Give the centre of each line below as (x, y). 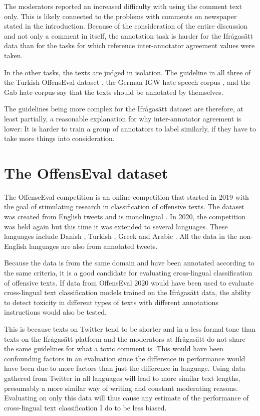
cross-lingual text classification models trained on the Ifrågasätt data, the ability (127, 292)
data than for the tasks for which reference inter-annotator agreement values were (129, 45)
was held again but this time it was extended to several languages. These (116, 226)
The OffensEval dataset (86, 172)
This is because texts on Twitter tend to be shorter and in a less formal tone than (130, 328)
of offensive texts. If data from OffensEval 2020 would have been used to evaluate (129, 282)
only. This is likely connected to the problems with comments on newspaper (120, 16)
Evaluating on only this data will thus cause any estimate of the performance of (126, 398)
